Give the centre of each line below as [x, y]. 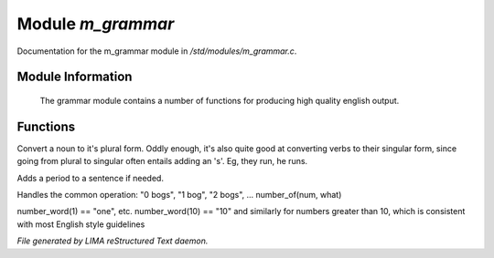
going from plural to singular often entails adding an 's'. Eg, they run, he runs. [162, 161]
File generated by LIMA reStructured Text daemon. [113, 241]
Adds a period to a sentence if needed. [91, 178]
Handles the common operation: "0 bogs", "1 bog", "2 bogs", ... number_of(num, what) [179, 195]
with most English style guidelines [81, 224]
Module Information [75, 77]
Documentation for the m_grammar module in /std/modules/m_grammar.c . [157, 51]
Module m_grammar [96, 24]
